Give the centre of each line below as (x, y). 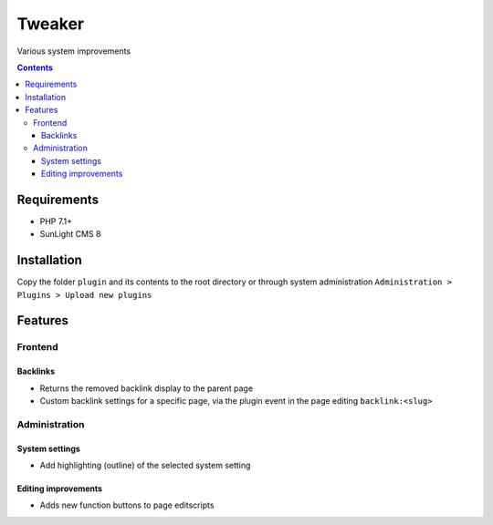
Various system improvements (74, 51)
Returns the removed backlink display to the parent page (147, 388)
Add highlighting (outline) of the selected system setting (145, 465)
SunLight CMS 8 (70, 234)
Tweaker (51, 24)
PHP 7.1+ (56, 221)
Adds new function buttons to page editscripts (127, 505)
